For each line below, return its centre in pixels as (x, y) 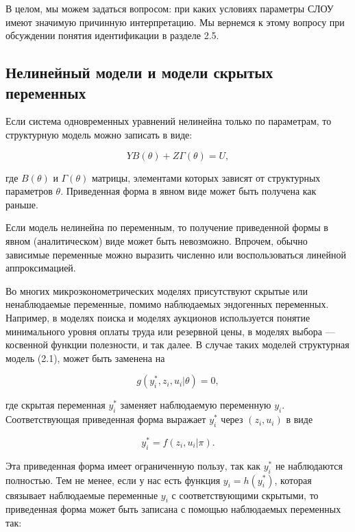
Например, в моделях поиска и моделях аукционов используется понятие (158, 317)
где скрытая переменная (56, 405)
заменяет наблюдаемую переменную (196, 405)
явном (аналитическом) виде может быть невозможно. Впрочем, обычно (157, 240)
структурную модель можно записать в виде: (99, 134)
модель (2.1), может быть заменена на (85, 358)
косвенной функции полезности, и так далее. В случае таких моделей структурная (177, 344)
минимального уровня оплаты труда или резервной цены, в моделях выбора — (170, 331)
